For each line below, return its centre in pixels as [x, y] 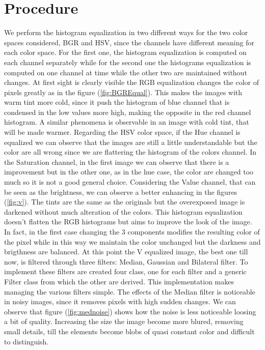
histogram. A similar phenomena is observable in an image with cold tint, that [127, 122]
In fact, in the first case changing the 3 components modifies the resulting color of [132, 231]
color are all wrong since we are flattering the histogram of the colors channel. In [130, 152]
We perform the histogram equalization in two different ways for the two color [126, 32]
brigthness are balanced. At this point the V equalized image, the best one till [126, 252]
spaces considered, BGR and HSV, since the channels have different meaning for [129, 42]
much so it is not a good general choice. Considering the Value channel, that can [130, 182]
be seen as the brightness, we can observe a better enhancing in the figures [121, 192]
